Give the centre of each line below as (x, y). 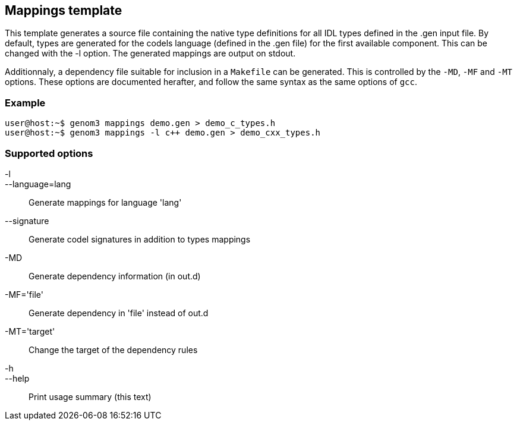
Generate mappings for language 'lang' (105, 202)
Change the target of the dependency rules (113, 350)
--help (17, 378)
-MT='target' (30, 331)
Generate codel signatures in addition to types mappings (140, 239)
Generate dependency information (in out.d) (115, 276)
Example (25, 103)
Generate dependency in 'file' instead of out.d (119, 313)
